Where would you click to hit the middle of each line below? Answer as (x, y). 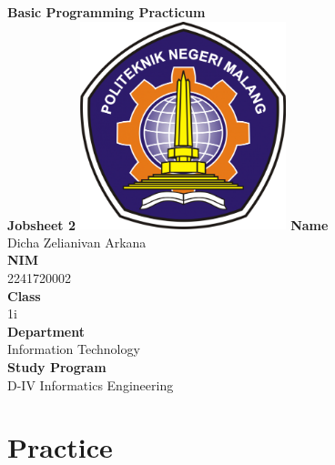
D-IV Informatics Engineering (91, 384)
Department (46, 331)
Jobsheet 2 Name (168, 224)
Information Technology (74, 349)
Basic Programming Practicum (107, 12)
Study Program (57, 366)
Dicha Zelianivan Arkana (77, 242)
